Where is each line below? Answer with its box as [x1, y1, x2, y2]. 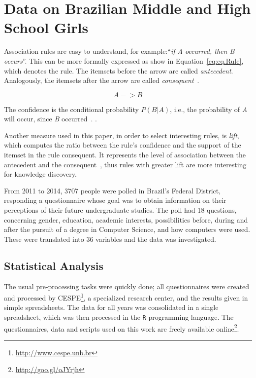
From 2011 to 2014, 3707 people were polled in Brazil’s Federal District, [4, 185, 221, 195]
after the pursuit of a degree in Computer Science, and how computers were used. [4, 224, 250, 234]
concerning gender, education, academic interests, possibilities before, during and [4, 214, 248, 225]
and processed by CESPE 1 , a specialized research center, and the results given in [4, 291, 248, 302]
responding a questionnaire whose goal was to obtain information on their [4, 195, 226, 205]
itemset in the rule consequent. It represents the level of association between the [4, 150, 246, 160]
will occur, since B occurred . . [4, 113, 97, 124]
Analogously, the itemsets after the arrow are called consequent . [4, 75, 199, 85]
